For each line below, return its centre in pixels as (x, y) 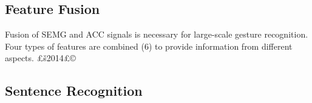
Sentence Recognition (74, 91)
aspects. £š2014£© (40, 58)
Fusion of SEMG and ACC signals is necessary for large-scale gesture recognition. (157, 34)
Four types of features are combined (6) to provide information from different (149, 46)
